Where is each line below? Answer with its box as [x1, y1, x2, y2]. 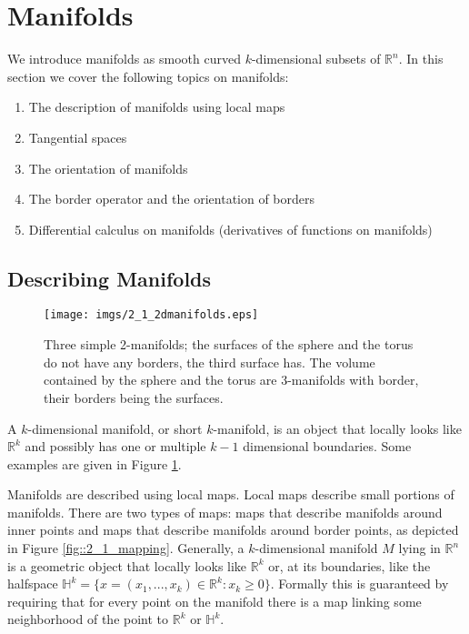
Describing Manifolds [7, 264, 212, 292]
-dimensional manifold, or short [27, 418, 203, 438]
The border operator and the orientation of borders [28, 189, 315, 208]
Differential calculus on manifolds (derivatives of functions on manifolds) [28, 219, 433, 238]
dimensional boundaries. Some [243, 437, 412, 456]
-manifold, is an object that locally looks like [213, 418, 462, 438]
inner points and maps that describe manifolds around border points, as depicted [7, 520, 459, 539]
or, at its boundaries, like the [268, 556, 431, 575]
